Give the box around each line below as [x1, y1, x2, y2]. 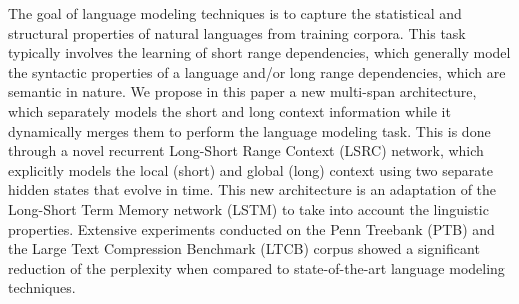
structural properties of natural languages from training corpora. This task [8, 22, 466, 43]
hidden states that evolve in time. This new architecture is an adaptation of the [8, 179, 497, 200]
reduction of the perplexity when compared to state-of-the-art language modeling [8, 257, 505, 278]
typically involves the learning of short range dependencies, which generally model [8, 42, 511, 63]
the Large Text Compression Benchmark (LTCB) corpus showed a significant [8, 238, 480, 259]
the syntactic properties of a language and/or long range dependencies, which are [8, 61, 506, 82]
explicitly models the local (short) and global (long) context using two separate [8, 159, 493, 180]
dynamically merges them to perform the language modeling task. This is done [8, 120, 491, 141]
